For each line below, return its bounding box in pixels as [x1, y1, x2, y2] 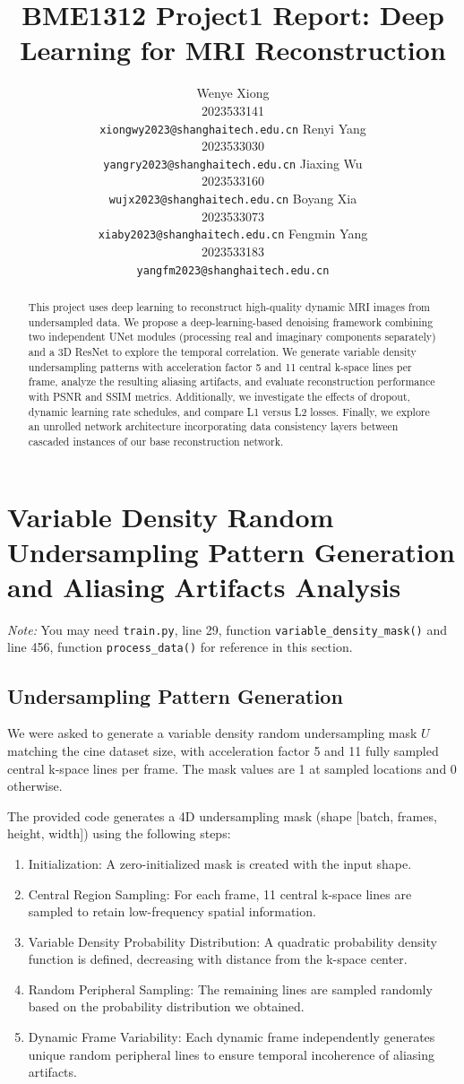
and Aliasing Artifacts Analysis [7, 568, 401, 604]
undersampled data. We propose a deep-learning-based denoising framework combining [28, 314, 434, 329]
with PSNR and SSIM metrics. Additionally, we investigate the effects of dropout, [28, 388, 410, 403]
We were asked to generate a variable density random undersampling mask [7, 724, 417, 742]
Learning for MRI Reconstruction [20, 31, 446, 68]
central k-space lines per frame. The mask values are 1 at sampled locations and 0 [7, 759, 457, 777]
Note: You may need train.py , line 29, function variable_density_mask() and [7, 620, 447, 638]
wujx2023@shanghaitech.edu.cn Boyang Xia [108, 189, 357, 207]
